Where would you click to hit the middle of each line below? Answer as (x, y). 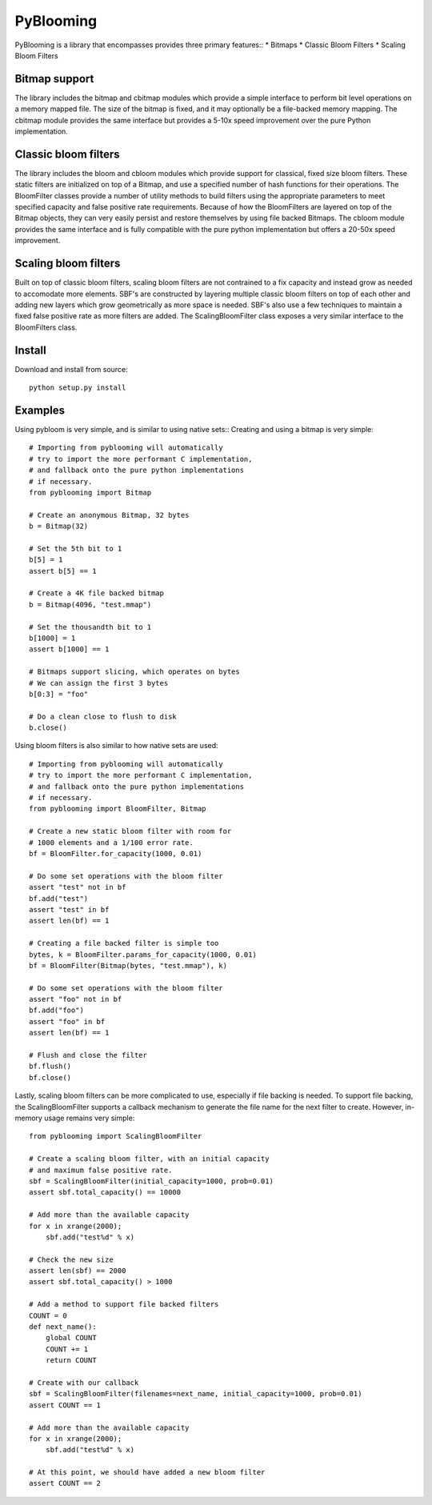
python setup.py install (78, 388)
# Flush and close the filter (88, 1055)
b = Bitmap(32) (59, 526)
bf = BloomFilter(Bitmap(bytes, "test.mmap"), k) (128, 965)
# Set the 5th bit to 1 (76, 548)
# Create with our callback (84, 1383)
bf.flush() (50, 1067)
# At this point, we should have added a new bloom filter (147, 1473)
